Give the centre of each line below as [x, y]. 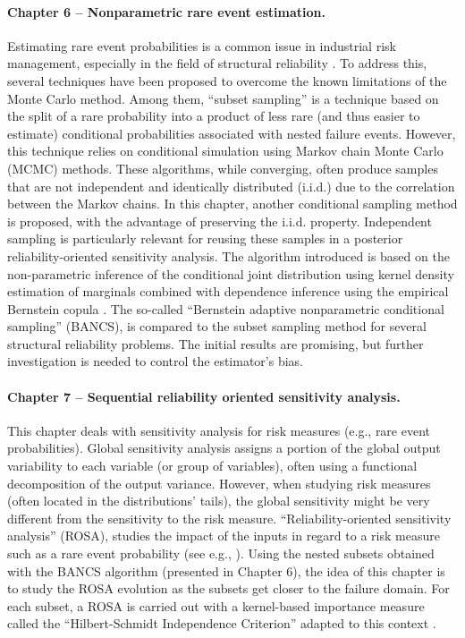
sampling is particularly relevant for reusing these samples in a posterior [205, 238]
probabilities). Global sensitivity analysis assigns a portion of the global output [224, 448]
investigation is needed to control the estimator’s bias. [156, 361]
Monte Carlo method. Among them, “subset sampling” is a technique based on [223, 98]
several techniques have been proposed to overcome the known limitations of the [227, 80]
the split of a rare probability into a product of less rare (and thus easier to [214, 116]
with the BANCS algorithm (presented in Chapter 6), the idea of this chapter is [226, 570]
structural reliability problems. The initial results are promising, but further [216, 343]
